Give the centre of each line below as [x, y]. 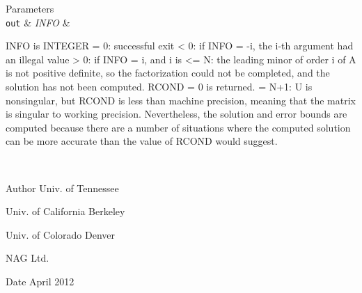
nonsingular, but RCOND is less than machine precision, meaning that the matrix [181, 100]
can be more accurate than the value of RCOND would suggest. [142, 141]
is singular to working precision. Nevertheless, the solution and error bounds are [176, 114]
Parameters [30, 8]
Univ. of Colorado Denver [61, 234]
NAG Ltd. [27, 258]
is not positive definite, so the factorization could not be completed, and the [168, 73]
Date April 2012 [40, 281]
